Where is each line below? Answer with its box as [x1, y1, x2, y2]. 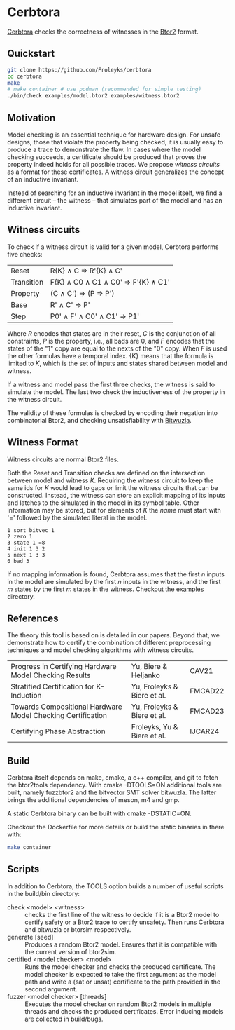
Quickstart [7, 48, 55, 60]
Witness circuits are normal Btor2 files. [7, 455, 119, 463]
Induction [10, 691, 42, 700]
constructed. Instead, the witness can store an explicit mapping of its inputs [7, 491, 226, 499]
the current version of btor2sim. [24, 947, 117, 956]
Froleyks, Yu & [131, 722, 178, 732]
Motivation [7, 111, 56, 123]
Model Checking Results [10, 670, 91, 680]
